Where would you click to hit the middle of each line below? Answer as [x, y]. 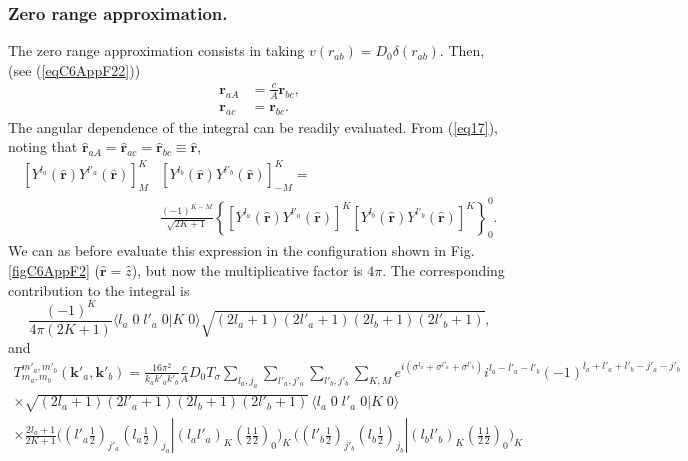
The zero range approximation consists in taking [156, 50]
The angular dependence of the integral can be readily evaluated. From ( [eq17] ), [253, 126]
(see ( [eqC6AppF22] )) [74, 69]
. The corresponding [443, 270]
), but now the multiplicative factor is [247, 270]
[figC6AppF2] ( [54, 270]
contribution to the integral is [99, 289]
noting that [43, 146]
